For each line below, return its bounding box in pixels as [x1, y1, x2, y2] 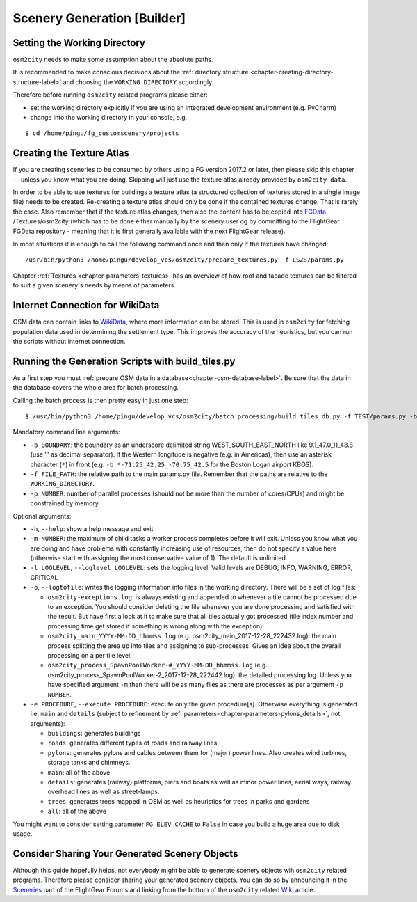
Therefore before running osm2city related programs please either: [13, 90, 208, 99]
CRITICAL [30, 573, 58, 581]
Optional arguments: [13, 512, 72, 520]
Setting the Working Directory [13, 37, 146, 49]
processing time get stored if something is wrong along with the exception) [47, 622, 263, 630]
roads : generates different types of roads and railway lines [47, 738, 218, 747]
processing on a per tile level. [47, 651, 132, 659]
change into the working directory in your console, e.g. [30, 113, 188, 122]
